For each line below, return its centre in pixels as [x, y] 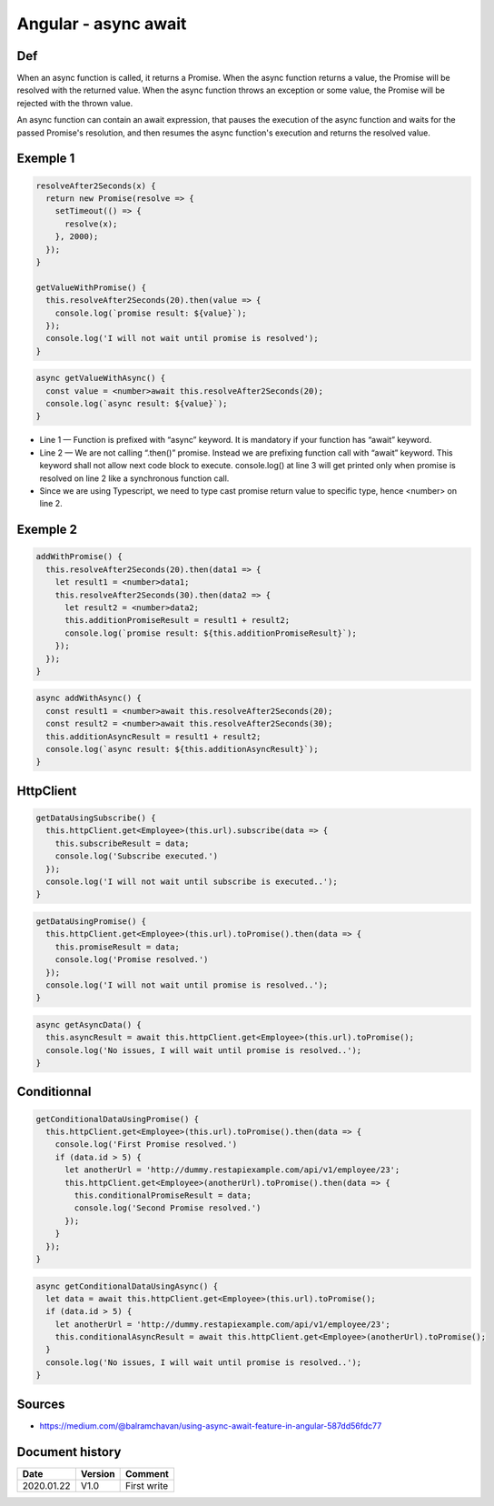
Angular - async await [102, 24]
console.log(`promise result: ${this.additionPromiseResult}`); [211, 633]
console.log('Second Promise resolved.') [168, 1208]
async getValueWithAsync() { [101, 378]
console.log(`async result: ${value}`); [137, 404]
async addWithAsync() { [89, 698]
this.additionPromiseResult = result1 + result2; [178, 620]
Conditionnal [54, 1092]
